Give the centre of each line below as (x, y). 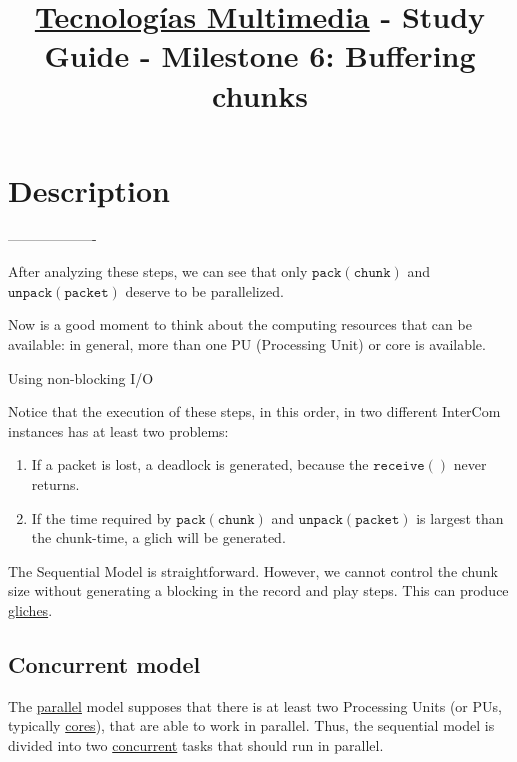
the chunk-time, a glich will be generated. (158, 537)
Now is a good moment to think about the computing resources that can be (240, 324)
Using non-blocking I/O (81, 377)
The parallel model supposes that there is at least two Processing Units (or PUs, (255, 705)
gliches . (30, 610)
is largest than (460, 517)
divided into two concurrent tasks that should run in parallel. (196, 744)
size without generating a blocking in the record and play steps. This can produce (258, 590)
